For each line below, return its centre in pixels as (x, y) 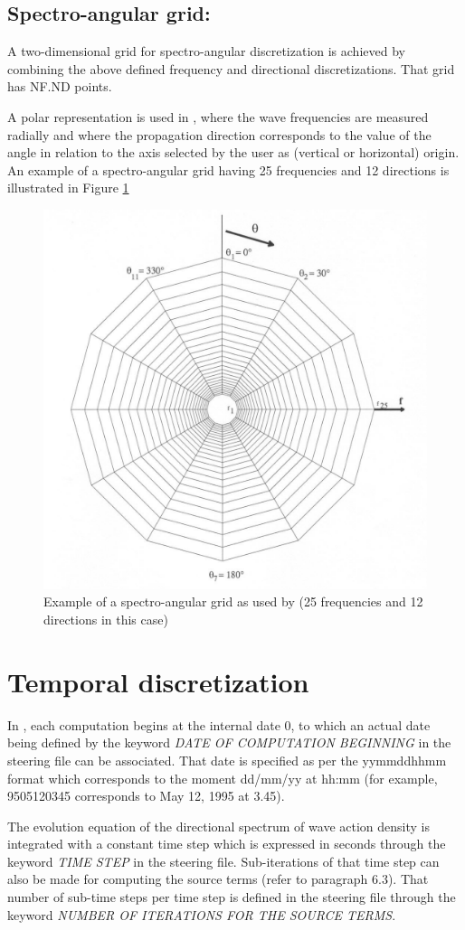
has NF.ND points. (60, 86)
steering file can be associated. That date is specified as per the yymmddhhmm (227, 760)
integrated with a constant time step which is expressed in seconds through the (227, 844)
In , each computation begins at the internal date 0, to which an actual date (219, 724)
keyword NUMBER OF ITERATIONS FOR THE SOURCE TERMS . (202, 914)
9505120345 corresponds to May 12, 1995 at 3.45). (146, 796)
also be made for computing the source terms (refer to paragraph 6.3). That (218, 879)
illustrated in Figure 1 (68, 188)
